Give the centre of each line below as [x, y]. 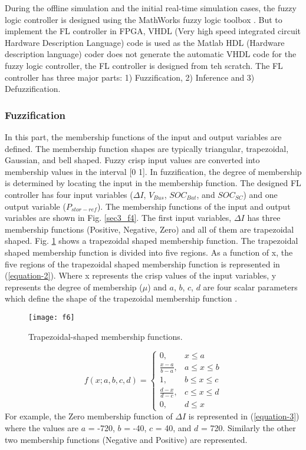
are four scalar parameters [250, 287]
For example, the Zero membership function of [89, 416]
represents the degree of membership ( [74, 287]
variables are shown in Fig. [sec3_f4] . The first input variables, [118, 218]
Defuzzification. [33, 89]
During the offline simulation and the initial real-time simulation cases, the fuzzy [151, 8]
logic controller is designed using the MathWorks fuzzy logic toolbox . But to [144, 19]
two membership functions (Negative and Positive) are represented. [126, 439]
